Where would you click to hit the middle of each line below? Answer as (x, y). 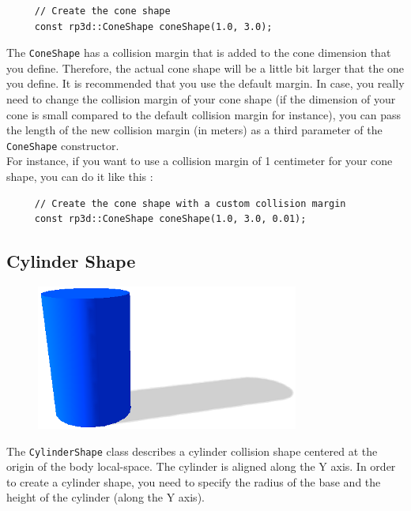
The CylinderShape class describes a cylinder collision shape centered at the (192, 451)
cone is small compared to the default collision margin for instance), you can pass (204, 114)
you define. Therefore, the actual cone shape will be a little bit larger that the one (205, 68)
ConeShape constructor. (63, 145)
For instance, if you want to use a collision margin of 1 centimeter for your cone (200, 161)
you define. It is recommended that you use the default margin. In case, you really (205, 83)
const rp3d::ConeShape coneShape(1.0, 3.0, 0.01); (170, 219)
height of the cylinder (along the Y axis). (106, 497)
